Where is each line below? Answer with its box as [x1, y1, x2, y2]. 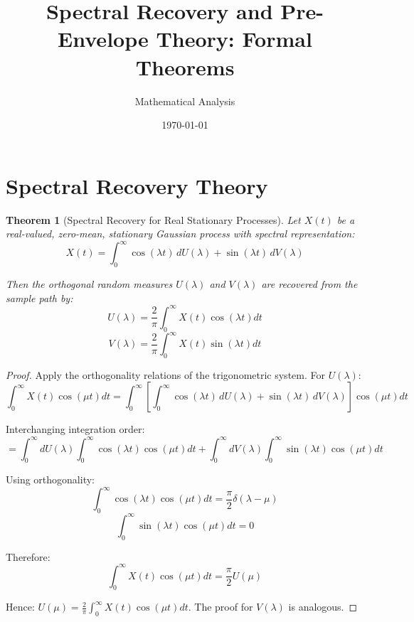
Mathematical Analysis [134, 93, 235, 108]
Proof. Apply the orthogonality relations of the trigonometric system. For [6, 367, 325, 382]
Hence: [6, 599, 35, 614]
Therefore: [6, 549, 51, 564]
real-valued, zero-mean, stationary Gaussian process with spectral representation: [6, 226, 355, 241]
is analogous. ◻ [288, 599, 358, 614]
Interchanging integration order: [6, 422, 145, 436]
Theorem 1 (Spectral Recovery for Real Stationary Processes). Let [6, 212, 301, 227]
